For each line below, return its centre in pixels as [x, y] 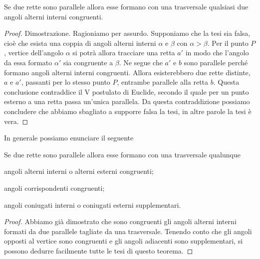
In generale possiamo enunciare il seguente [69, 138]
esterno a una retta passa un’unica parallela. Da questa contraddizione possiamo [127, 101]
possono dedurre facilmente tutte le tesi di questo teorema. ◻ [99, 250]
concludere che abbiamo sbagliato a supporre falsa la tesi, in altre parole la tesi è [128, 111]
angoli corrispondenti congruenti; [54, 188]
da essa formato [28, 62]
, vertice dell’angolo [34, 53]
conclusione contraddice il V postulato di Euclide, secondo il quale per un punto [127, 91]
